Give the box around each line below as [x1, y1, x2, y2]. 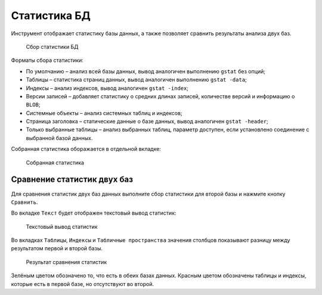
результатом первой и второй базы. [11, 245, 103, 252]
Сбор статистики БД [26, 43, 79, 50]
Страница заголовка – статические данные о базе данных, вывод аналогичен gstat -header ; [26, 118, 268, 125]
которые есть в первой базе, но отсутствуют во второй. [11, 280, 154, 287]
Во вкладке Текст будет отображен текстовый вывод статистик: [11, 209, 177, 217]
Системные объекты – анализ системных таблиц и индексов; [26, 109, 182, 116]
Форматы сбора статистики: [11, 57, 83, 64]
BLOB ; [26, 101, 41, 108]
